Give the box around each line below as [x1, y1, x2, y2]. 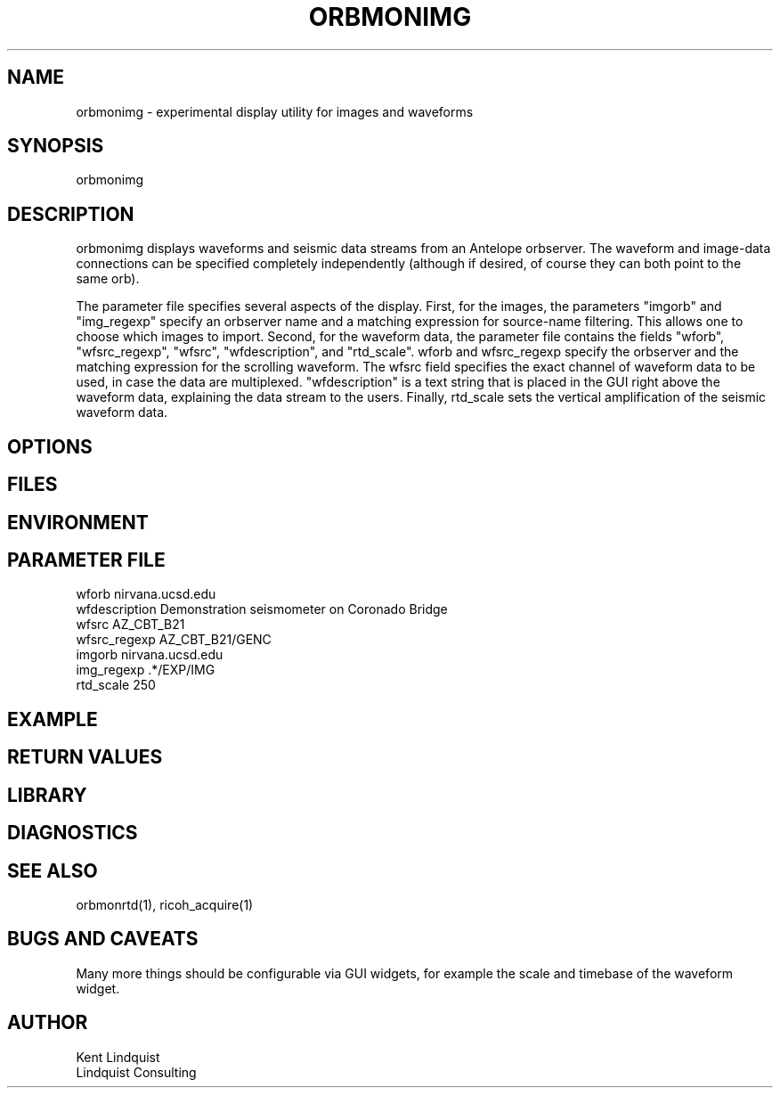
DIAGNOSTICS [7, 821, 138, 845]
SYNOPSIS [7, 135, 104, 158]
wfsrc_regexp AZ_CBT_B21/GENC [76, 632, 272, 648]
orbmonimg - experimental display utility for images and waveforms [76, 103, 474, 119]
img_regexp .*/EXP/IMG [76, 662, 215, 678]
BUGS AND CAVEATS [7, 927, 199, 951]
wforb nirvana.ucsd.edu [76, 586, 216, 602]
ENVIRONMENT [7, 511, 149, 534]
